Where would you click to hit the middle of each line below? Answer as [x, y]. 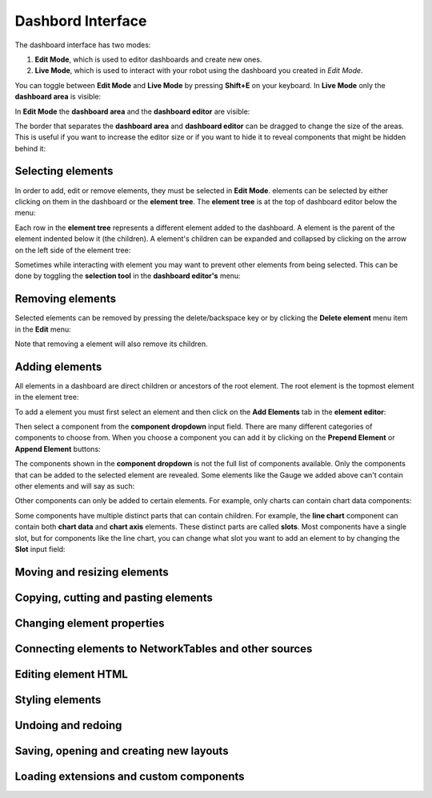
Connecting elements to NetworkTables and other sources [164, 649]
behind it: [30, 148]
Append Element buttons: [58, 449]
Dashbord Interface [81, 21]
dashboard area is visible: [58, 97]
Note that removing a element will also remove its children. [111, 344]
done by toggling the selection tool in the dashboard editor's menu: [128, 276]
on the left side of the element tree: [73, 250]
